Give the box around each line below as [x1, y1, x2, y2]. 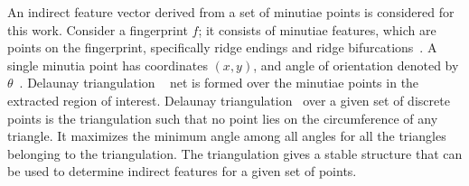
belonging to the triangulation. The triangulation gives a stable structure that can [7, 144, 463, 163]
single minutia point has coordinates [7, 55, 208, 74]
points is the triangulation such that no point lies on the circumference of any [7, 108, 438, 127]
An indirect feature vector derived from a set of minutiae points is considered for [7, 3, 455, 21]
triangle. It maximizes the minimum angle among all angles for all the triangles [7, 126, 446, 145]
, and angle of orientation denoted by [253, 55, 459, 74]
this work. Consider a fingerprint [7, 20, 188, 39]
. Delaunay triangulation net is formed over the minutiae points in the [19, 73, 419, 92]
